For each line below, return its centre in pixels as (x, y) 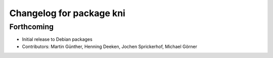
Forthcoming (32, 27)
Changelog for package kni (67, 13)
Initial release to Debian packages (57, 39)
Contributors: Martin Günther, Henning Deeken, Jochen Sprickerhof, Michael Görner (109, 46)
